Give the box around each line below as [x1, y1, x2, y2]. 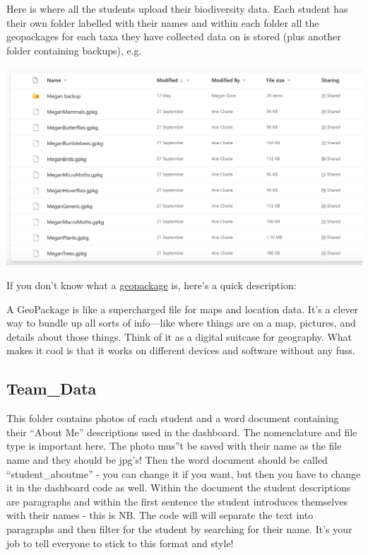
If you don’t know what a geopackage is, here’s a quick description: [6, 278, 297, 293]
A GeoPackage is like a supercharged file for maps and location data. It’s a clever [6, 301, 359, 316]
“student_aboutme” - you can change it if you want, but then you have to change [6, 466, 361, 481]
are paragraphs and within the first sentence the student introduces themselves [6, 493, 348, 508]
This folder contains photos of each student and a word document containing [6, 411, 339, 426]
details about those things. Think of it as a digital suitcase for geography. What [6, 329, 352, 344]
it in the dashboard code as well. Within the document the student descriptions [6, 480, 351, 495]
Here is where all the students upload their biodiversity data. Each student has [6, 1, 348, 16]
